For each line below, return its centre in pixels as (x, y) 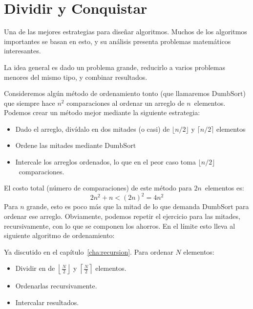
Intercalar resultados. (47, 302)
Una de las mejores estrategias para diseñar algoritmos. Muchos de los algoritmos (126, 32)
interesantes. (22, 51)
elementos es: (224, 188)
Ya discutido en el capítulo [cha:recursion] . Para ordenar (89, 251)
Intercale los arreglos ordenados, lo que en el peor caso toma (105, 162)
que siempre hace (30, 103)
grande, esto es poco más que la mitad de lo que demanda (113, 206)
